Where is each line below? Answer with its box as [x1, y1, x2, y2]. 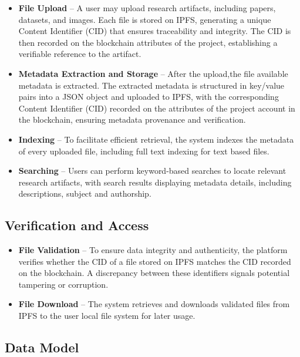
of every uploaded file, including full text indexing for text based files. [18, 144, 269, 157]
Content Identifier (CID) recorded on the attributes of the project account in [18, 102, 295, 114]
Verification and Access [5, 216, 149, 234]
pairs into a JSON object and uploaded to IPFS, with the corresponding [18, 90, 279, 103]
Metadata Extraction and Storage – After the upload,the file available [18, 67, 288, 79]
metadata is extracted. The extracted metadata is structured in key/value [18, 79, 285, 91]
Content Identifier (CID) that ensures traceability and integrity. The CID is [18, 25, 291, 37]
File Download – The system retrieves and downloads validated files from [18, 298, 290, 310]
